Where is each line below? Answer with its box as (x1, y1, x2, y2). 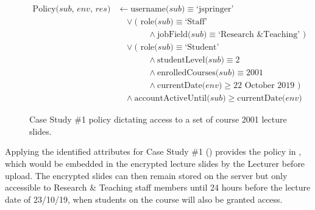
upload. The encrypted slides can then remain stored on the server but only (5, 169, 288, 181)
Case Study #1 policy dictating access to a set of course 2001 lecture (29, 113, 287, 126)
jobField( (157, 30, 191, 39)
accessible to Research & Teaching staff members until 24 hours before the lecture (5, 181, 311, 194)
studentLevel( (157, 56, 208, 65)
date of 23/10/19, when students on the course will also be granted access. (5, 192, 283, 205)
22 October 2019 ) (233, 81, 301, 90)
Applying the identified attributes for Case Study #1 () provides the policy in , (5, 145, 302, 158)
